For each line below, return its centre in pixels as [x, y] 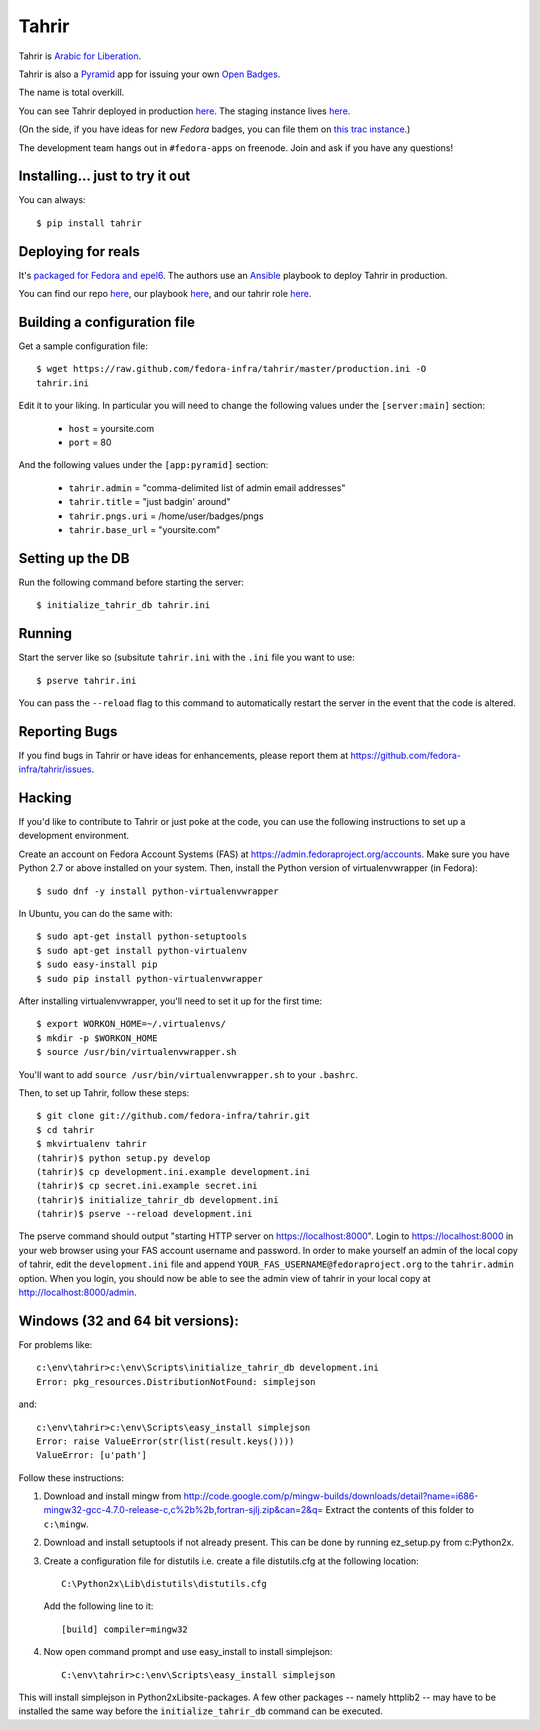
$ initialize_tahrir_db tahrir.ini [123, 605]
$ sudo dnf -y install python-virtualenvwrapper [157, 891]
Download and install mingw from [112, 1496]
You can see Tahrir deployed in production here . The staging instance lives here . [184, 111]
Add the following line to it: [98, 1606]
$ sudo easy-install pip [97, 964]
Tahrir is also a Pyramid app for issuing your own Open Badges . [149, 74]
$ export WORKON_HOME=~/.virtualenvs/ [131, 1024]
